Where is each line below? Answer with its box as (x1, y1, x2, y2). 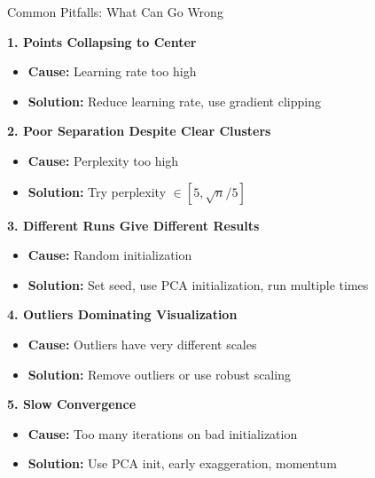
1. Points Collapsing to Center (7, 32, 197, 51)
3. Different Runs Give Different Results (7, 215, 260, 234)
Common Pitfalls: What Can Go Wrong (7, 3, 223, 20)
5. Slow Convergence (7, 395, 137, 413)
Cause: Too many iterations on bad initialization (27, 424, 298, 443)
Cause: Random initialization (27, 246, 192, 264)
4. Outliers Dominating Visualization (7, 305, 238, 324)
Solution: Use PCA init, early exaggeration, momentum (27, 454, 337, 473)
